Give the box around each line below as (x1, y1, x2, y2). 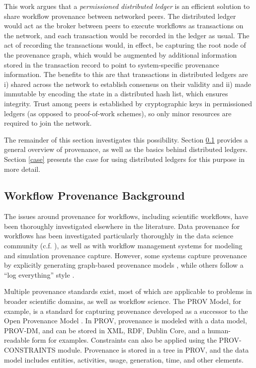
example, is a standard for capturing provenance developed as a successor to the (4, 305, 248, 316)
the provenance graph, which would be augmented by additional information (4, 49, 237, 60)
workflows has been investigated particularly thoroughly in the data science (4, 230, 234, 241)
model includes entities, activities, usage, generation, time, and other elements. (4, 354, 244, 365)
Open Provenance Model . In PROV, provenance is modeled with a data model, (4, 315, 247, 326)
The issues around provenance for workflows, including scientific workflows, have (4, 211, 249, 221)
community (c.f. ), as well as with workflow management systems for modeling (4, 240, 243, 251)
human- (207, 325, 231, 335)
